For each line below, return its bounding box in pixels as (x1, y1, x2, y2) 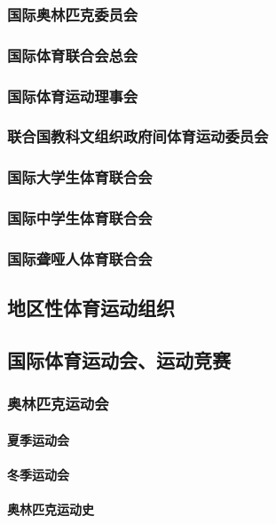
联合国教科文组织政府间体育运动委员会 (7, 125, 269, 147)
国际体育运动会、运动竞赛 (7, 346, 231, 374)
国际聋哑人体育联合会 (7, 247, 153, 269)
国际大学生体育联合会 (7, 166, 153, 188)
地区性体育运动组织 (7, 294, 175, 322)
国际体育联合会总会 (7, 44, 138, 66)
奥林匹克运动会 (7, 393, 109, 415)
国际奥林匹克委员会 (7, 3, 138, 25)
